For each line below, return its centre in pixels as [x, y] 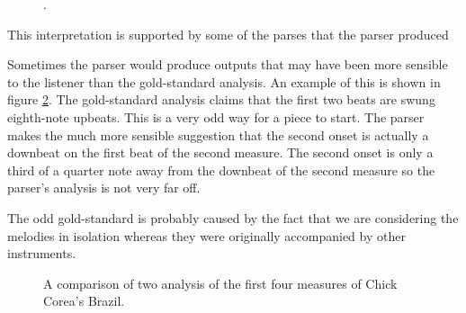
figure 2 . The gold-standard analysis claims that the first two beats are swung [221, 99]
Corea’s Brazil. [84, 301]
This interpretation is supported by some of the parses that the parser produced [228, 34]
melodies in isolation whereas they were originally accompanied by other [206, 235]
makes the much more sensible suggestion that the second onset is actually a [218, 134]
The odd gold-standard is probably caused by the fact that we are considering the [233, 217]
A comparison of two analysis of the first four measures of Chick [220, 283]
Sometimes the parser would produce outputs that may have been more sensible [228, 64]
